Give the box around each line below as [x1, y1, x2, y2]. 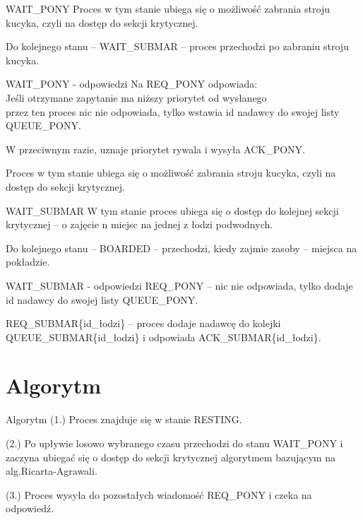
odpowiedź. [6, 501, 54, 516]
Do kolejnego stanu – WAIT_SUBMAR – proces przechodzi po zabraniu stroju [6, 39, 349, 54]
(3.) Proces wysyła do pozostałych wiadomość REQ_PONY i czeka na [6, 487, 312, 502]
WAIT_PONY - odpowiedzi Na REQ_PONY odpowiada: [6, 76, 258, 91]
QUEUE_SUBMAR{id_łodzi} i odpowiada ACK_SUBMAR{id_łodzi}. [6, 329, 321, 344]
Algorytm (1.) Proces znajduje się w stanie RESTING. [6, 412, 242, 427]
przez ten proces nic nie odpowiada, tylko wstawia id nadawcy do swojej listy [6, 104, 340, 119]
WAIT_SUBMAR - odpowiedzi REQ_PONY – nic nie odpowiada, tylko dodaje [6, 278, 353, 292]
